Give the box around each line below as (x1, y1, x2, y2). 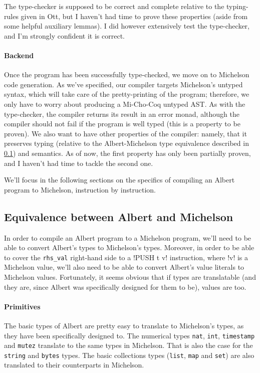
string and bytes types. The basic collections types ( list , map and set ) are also (4, 349, 254, 360)
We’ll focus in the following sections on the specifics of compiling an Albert (4, 174, 235, 185)
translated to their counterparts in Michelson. (4, 359, 144, 370)
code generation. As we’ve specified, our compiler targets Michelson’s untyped (4, 79, 243, 89)
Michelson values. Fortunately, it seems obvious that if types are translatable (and (4, 271, 256, 282)
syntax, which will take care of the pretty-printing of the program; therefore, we (4, 89, 249, 99)
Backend (4, 50, 34, 60)
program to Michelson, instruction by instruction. (4, 184, 156, 195)
